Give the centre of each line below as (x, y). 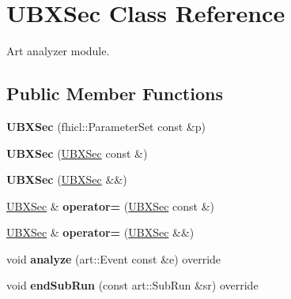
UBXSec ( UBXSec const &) (77, 153)
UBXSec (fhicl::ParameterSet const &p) (106, 126)
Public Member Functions (115, 93)
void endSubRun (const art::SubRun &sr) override (132, 285)
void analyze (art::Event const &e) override (114, 258)
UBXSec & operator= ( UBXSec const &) (110, 206)
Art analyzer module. (58, 51)
